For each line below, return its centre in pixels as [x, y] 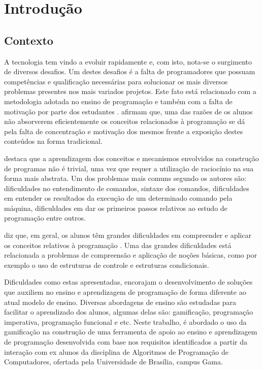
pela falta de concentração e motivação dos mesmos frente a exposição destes [124, 131]
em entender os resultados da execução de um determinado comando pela [118, 198]
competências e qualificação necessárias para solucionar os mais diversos [116, 81]
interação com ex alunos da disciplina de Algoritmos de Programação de [116, 351]
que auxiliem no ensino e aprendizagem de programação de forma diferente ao [125, 292]
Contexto [29, 40]
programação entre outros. [45, 218]
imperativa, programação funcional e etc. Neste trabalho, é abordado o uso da [125, 321]
